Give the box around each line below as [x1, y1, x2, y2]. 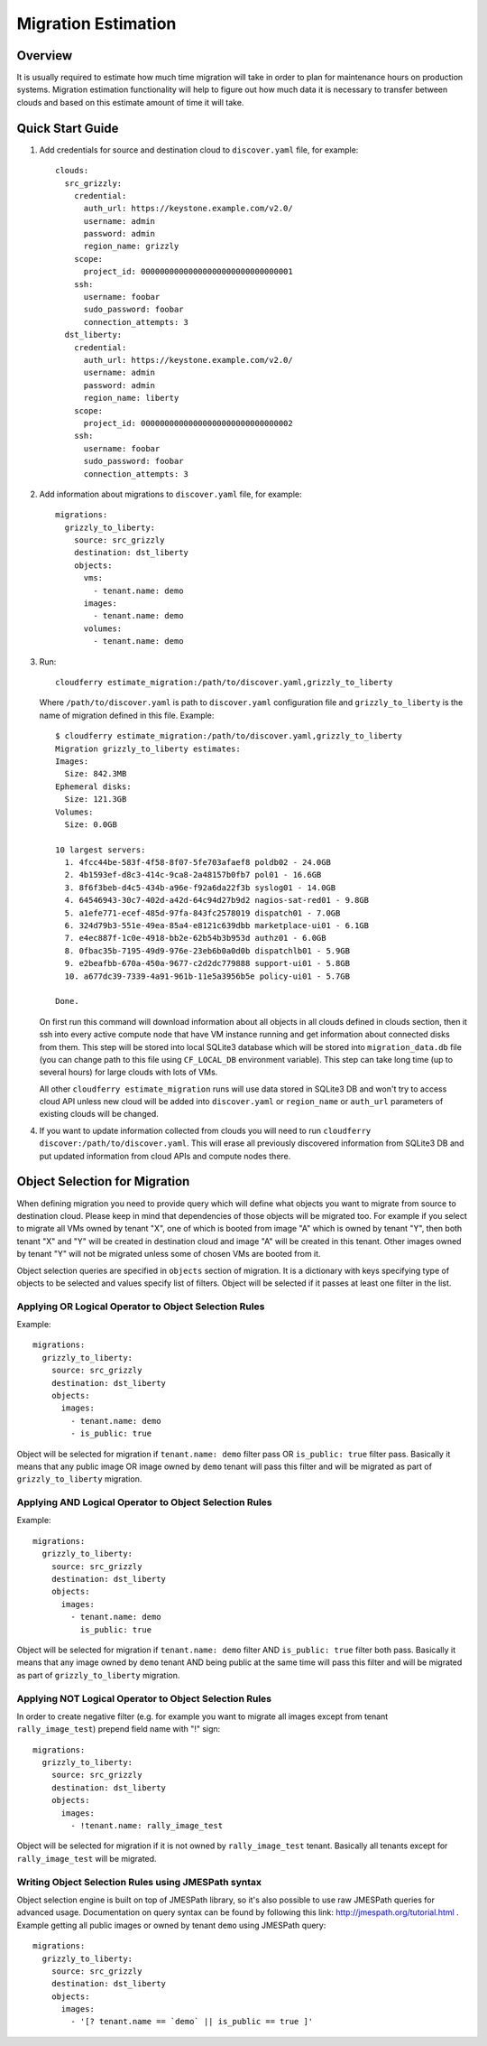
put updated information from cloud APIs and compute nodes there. [39, 1150, 291, 1161]
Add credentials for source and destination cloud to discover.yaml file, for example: [39, 144, 359, 155]
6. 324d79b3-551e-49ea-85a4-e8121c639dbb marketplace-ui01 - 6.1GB [64, 921, 370, 931]
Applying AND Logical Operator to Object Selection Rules [16, 1496, 272, 1509]
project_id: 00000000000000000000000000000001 [83, 266, 293, 277]
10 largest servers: [55, 844, 146, 855]
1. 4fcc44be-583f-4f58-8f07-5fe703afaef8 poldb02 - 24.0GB [64, 858, 331, 868]
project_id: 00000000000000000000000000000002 [83, 418, 293, 428]
